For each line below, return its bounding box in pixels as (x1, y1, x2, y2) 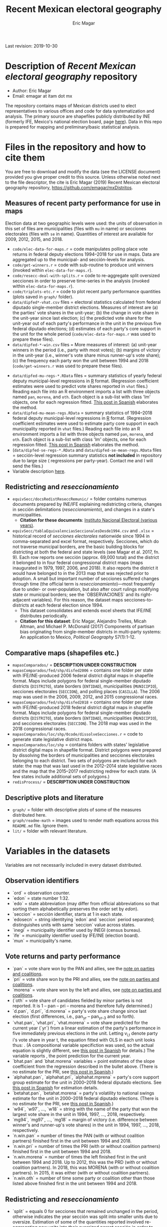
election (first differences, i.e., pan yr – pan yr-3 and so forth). (12, 1013, 136, 1020)
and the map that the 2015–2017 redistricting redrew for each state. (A (12, 768, 157, 774)
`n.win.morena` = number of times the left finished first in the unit (12, 1154, 147, 1160)
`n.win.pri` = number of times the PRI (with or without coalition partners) (12, 1143, 161, 1149)
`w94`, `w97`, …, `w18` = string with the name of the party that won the (12, 1106, 158, 1112)
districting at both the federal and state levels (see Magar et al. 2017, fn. (12, 549, 160, 555)
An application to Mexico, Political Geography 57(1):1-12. (19, 634, 136, 640)
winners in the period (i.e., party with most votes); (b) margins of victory (12, 347, 161, 353)
